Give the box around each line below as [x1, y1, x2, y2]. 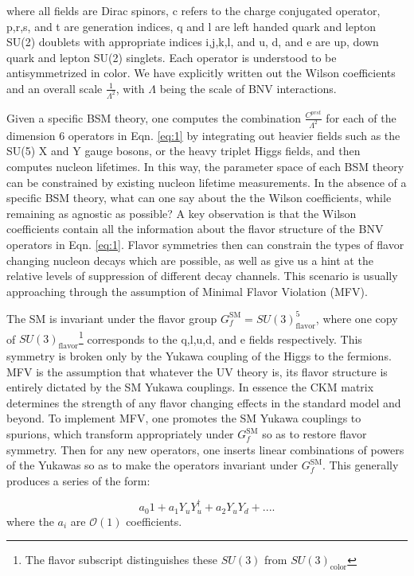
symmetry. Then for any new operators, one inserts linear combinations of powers [6, 441, 404, 457]
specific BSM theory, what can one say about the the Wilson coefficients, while [6, 189, 392, 206]
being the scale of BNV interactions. [159, 80, 337, 96]
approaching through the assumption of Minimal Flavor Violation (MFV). [6, 282, 368, 299]
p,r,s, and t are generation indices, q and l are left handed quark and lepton [6, 18, 376, 34]
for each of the [326, 109, 396, 126]
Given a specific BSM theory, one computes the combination [6, 109, 301, 126]
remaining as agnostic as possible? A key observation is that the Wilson [6, 204, 357, 221]
